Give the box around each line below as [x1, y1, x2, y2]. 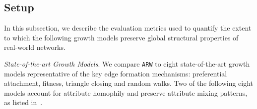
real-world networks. [4, 42, 65, 52]
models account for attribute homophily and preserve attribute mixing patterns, [4, 87, 248, 98]
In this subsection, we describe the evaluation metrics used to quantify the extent [4, 23, 252, 33]
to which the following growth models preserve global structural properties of [4, 32, 239, 42]
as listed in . [4, 97, 43, 108]
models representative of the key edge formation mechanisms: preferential [4, 68, 227, 78]
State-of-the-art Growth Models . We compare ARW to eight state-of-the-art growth [4, 58, 250, 69]
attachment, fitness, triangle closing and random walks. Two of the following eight [4, 78, 254, 88]
